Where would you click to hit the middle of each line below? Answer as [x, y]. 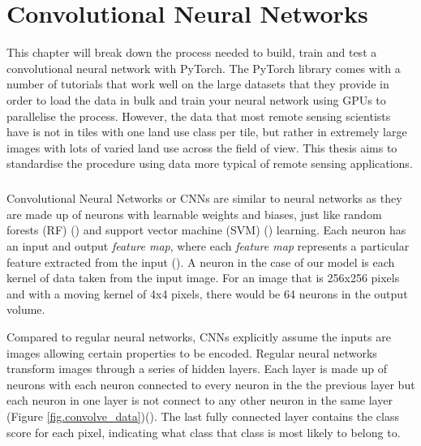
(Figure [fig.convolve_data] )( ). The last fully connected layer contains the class [203, 416]
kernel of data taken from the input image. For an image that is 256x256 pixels [203, 278]
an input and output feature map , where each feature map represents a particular [208, 246]
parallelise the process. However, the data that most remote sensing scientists [199, 116]
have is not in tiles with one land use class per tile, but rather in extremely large [207, 132]
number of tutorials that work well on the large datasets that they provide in [198, 84]
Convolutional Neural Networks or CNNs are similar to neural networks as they [204, 198]
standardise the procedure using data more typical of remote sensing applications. [210, 163]
